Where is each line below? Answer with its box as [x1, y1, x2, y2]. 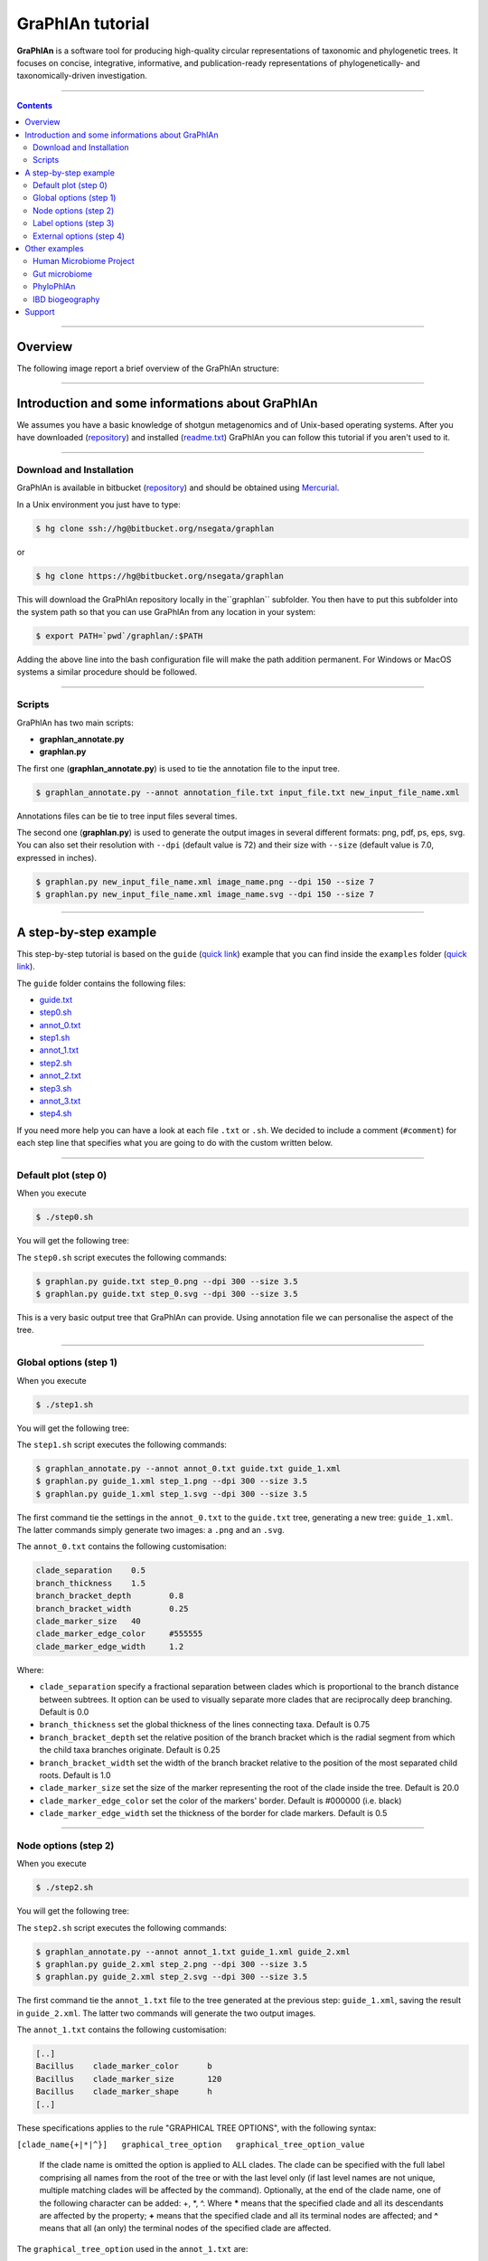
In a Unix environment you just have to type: [16, 498, 181, 510]
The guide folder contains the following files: [16, 978, 186, 989]
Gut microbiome [33, 268, 93, 279]
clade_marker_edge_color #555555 [35, 1629, 203, 1639]
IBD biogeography [33, 294, 100, 305]
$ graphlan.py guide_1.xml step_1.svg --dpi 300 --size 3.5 [35, 1489, 308, 1499]
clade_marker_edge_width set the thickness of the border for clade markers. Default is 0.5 [39, 1808, 388, 1819]
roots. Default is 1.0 [39, 1769, 112, 1781]
